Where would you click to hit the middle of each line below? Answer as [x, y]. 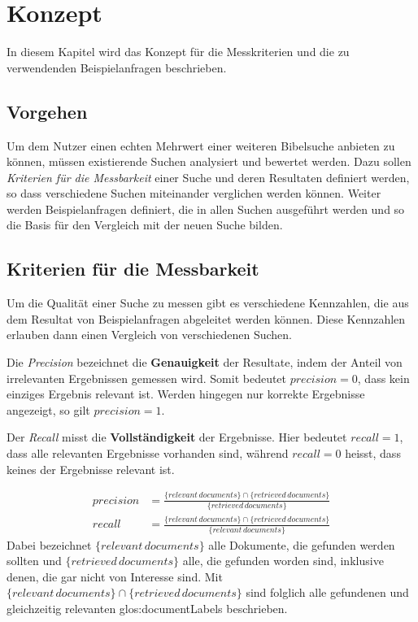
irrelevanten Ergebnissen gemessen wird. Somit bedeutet [147, 378]
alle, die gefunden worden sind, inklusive [283, 561]
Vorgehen [47, 111]
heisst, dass [373, 453]
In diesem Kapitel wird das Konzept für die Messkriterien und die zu [178, 52]
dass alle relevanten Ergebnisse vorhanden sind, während [148, 453]
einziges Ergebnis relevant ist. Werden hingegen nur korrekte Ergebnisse [186, 394]
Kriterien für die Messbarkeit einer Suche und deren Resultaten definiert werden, [208, 177]
